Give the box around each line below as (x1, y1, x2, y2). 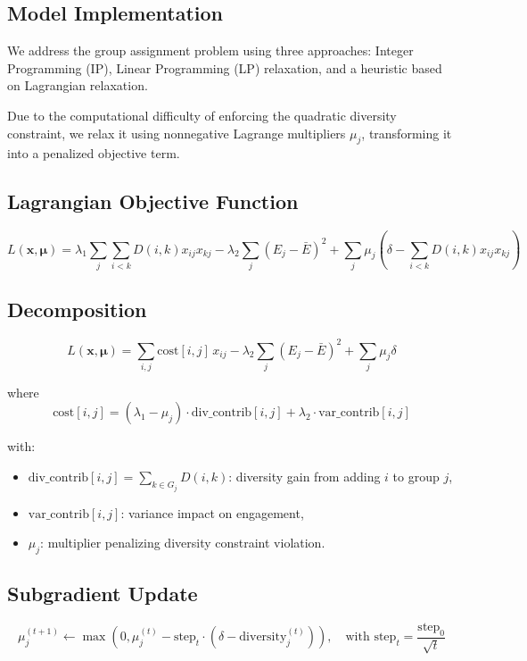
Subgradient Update (7, 580, 198, 607)
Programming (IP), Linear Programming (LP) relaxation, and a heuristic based (7, 58, 442, 77)
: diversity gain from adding (228, 467, 381, 486)
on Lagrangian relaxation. (7, 76, 148, 95)
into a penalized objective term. (7, 144, 180, 163)
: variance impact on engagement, (120, 503, 304, 522)
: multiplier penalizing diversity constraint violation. (40, 533, 325, 552)
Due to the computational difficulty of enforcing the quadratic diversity (7, 105, 397, 124)
